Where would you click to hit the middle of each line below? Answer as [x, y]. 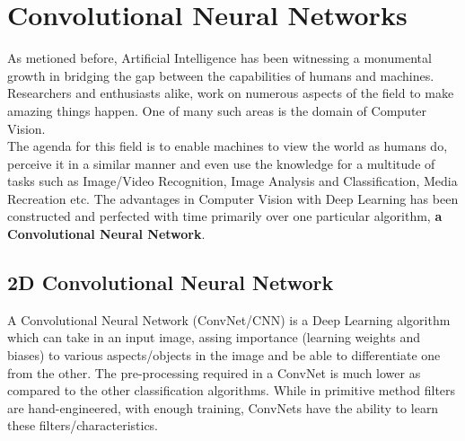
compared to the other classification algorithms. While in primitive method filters [232, 390]
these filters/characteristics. [83, 425]
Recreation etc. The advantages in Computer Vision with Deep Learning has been [233, 198]
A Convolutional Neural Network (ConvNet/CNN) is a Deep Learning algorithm [229, 319]
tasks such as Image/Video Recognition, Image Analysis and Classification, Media [232, 181]
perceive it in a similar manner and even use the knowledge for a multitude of [221, 163]
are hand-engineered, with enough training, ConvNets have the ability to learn [223, 407]
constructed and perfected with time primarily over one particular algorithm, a [225, 216]
